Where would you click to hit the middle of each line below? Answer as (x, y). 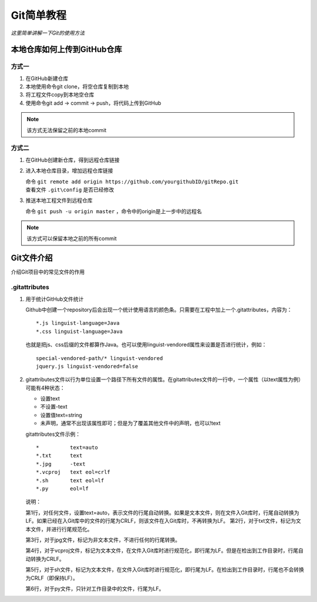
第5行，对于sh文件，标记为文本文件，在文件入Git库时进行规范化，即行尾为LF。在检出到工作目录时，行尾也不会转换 (165, 570)
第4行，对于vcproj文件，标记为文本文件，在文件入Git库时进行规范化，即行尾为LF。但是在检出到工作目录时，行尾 (162, 551)
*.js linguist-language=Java (78, 323)
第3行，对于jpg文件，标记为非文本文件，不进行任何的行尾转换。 (103, 540)
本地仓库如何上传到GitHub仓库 (67, 50)
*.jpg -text (61, 464)
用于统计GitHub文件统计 (55, 299)
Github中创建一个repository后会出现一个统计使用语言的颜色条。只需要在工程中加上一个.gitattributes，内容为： (159, 310)
